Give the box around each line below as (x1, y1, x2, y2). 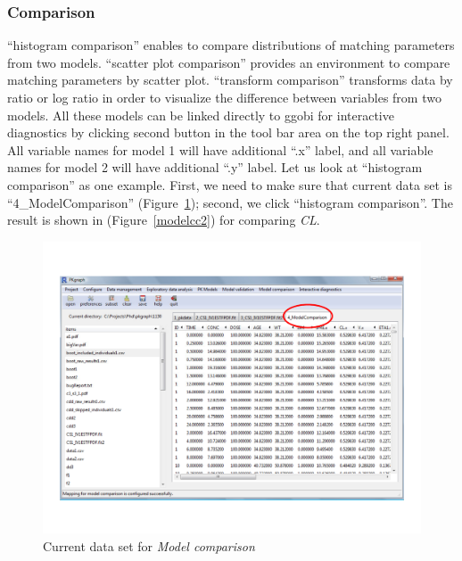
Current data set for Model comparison (43, 536, 255, 555)
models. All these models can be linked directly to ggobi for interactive (7, 105, 394, 124)
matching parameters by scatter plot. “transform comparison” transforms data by (7, 70, 453, 89)
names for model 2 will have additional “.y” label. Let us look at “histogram (7, 158, 423, 177)
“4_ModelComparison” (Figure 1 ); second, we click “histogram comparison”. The (7, 193, 453, 211)
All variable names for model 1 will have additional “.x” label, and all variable (7, 140, 433, 159)
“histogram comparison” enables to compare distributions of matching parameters (7, 36, 455, 54)
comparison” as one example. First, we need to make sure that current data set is (7, 175, 452, 194)
